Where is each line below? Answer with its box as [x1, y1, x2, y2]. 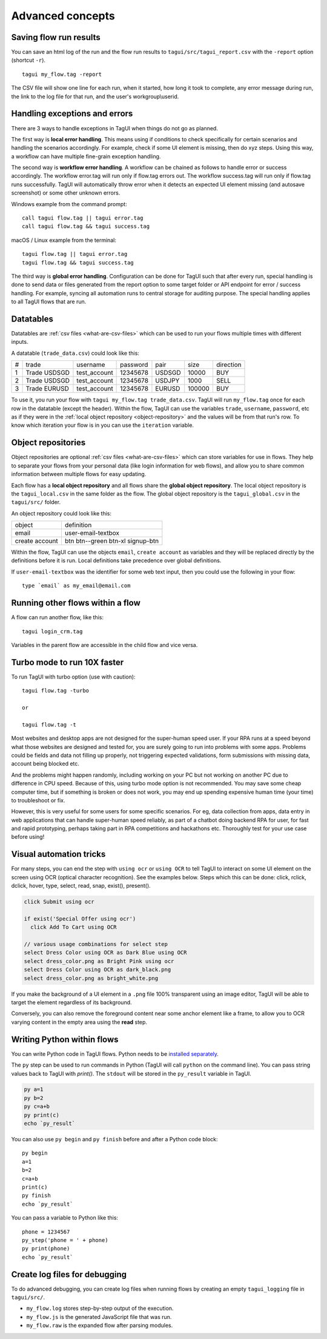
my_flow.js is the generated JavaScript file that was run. [26, 1313, 172, 1320]
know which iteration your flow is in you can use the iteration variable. [11, 421, 194, 429]
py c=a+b [24, 1103, 50, 1110]
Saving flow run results [11, 32, 101, 42]
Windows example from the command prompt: [11, 200, 127, 207]
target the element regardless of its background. [11, 999, 133, 1006]
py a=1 [24, 1086, 44, 1093]
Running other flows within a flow [11, 598, 140, 608]
